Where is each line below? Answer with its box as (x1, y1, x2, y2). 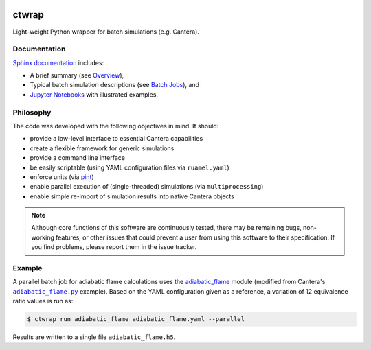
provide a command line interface (30, 154, 125, 162)
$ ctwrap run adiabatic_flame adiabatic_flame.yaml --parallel (27, 316, 245, 323)
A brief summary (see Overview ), (30, 71, 124, 80)
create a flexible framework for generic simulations (30, 144, 175, 152)
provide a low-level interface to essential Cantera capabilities (30, 135, 203, 143)
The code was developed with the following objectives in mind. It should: (12, 121, 219, 130)
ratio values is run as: (12, 297, 74, 305)
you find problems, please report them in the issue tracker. (31, 243, 197, 251)
